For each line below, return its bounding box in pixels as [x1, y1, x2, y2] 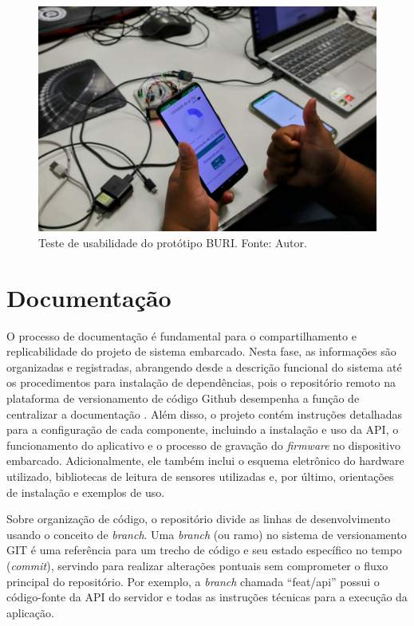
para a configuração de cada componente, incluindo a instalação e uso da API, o [6, 421, 399, 438]
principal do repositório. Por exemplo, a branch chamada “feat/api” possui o [6, 573, 380, 589]
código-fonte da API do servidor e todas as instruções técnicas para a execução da [6, 589, 408, 605]
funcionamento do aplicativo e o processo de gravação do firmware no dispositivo [6, 436, 400, 453]
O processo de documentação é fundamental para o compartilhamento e [6, 327, 357, 344]
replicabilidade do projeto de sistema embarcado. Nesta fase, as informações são [6, 343, 396, 360]
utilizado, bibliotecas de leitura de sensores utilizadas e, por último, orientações [6, 468, 394, 485]
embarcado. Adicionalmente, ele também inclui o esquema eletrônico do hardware [6, 452, 404, 469]
